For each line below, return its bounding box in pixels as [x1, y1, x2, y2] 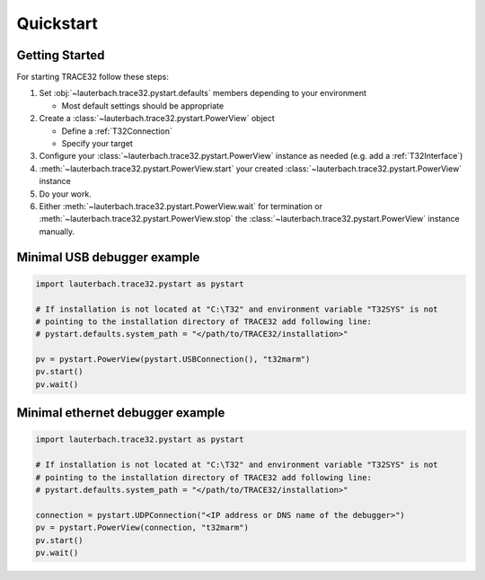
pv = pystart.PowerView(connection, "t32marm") [35, 523, 249, 533]
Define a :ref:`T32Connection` [61, 126, 172, 136]
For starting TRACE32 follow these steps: [16, 72, 170, 83]
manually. [39, 225, 75, 237]
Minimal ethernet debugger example [16, 405, 225, 421]
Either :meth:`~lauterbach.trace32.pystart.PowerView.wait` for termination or [39, 200, 323, 211]
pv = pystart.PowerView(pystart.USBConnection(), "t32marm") [35, 355, 311, 365]
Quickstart [16, 13, 99, 33]
